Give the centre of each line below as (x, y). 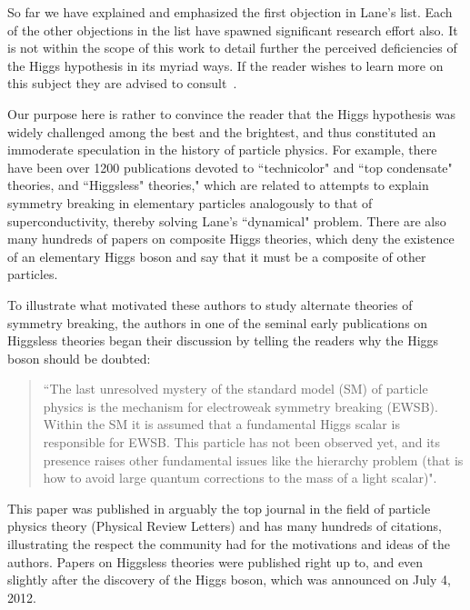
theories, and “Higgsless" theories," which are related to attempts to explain (218, 185)
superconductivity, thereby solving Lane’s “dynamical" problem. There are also (227, 220)
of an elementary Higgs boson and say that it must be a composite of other (217, 256)
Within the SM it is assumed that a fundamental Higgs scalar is (221, 424)
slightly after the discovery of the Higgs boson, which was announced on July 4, (229, 580)
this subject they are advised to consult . (122, 83)
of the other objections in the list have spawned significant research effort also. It (233, 30)
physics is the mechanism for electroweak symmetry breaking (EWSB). (240, 406)
